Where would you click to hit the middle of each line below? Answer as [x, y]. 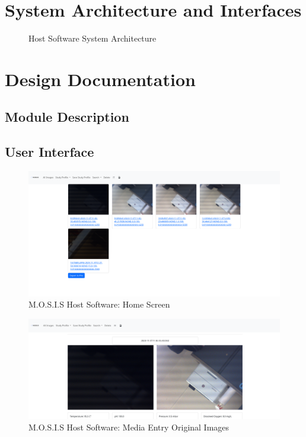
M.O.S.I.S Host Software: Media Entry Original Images [129, 427]
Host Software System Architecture [93, 38]
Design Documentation [100, 79]
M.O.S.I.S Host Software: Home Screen [99, 304]
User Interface [50, 152]
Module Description [67, 117]
